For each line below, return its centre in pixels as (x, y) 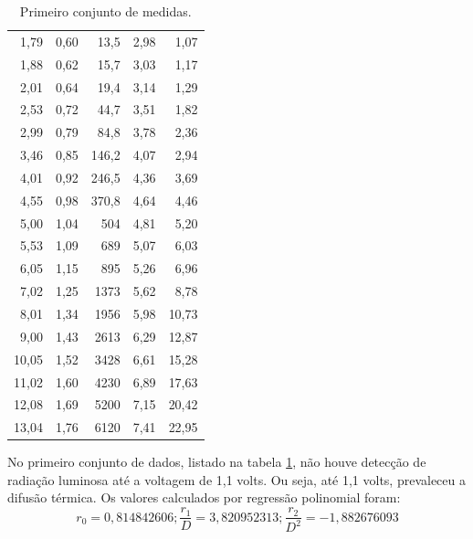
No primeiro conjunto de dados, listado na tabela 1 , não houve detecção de (217, 462)
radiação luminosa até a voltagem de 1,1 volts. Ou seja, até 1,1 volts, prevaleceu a (236, 479)
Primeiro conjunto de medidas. (105, 11)
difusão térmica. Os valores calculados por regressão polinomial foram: (204, 497)
